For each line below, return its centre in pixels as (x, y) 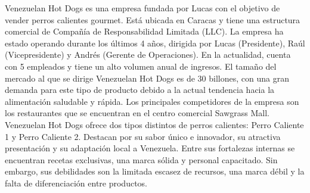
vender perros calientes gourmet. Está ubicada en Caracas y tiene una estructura (153, 19)
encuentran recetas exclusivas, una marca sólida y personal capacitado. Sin (141, 159)
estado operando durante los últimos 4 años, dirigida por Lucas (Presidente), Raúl (155, 43)
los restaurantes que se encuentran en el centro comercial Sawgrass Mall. (137, 113)
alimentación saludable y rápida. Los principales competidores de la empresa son (152, 101)
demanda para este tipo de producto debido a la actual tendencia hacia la (140, 90)
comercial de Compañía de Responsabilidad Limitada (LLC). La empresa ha (144, 31)
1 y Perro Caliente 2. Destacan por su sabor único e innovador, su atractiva (143, 136)
